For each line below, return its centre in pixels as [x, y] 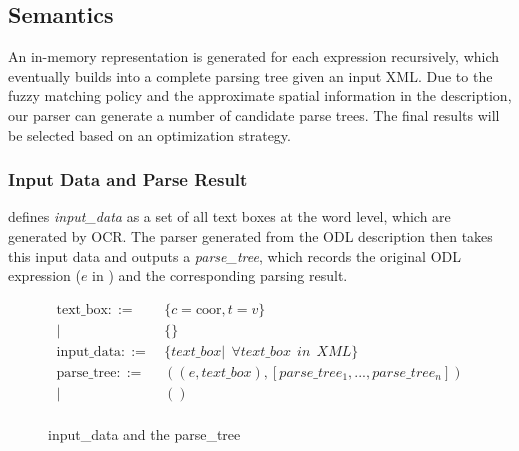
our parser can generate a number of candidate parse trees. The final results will [254, 114]
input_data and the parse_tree [144, 433]
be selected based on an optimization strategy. [149, 134]
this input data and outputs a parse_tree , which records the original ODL [234, 255]
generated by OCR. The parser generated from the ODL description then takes [250, 235]
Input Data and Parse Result [128, 179]
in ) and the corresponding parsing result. [220, 275]
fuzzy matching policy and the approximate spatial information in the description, [260, 95]
